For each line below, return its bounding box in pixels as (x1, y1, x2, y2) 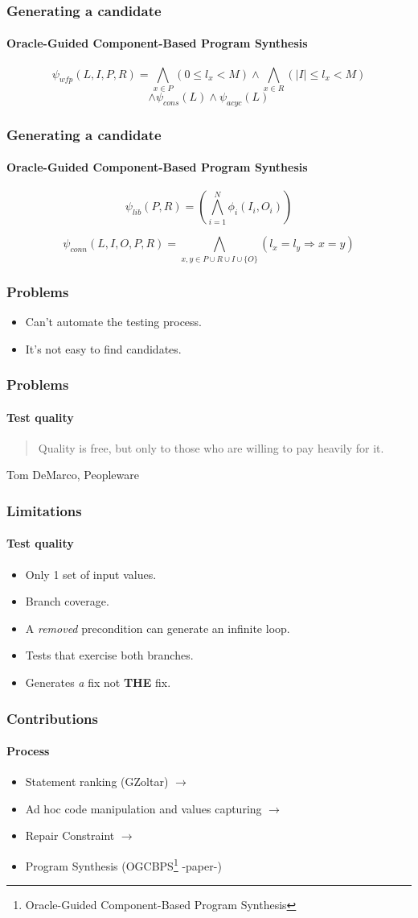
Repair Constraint (25, 827, 115, 844)
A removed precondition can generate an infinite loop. (25, 619, 290, 636)
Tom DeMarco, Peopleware (6, 466, 139, 483)
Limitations (6, 500, 82, 520)
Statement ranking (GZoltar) (25, 773, 169, 790)
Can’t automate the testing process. (25, 312, 202, 329)
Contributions (6, 708, 98, 728)
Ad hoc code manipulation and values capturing (25, 800, 262, 817)
